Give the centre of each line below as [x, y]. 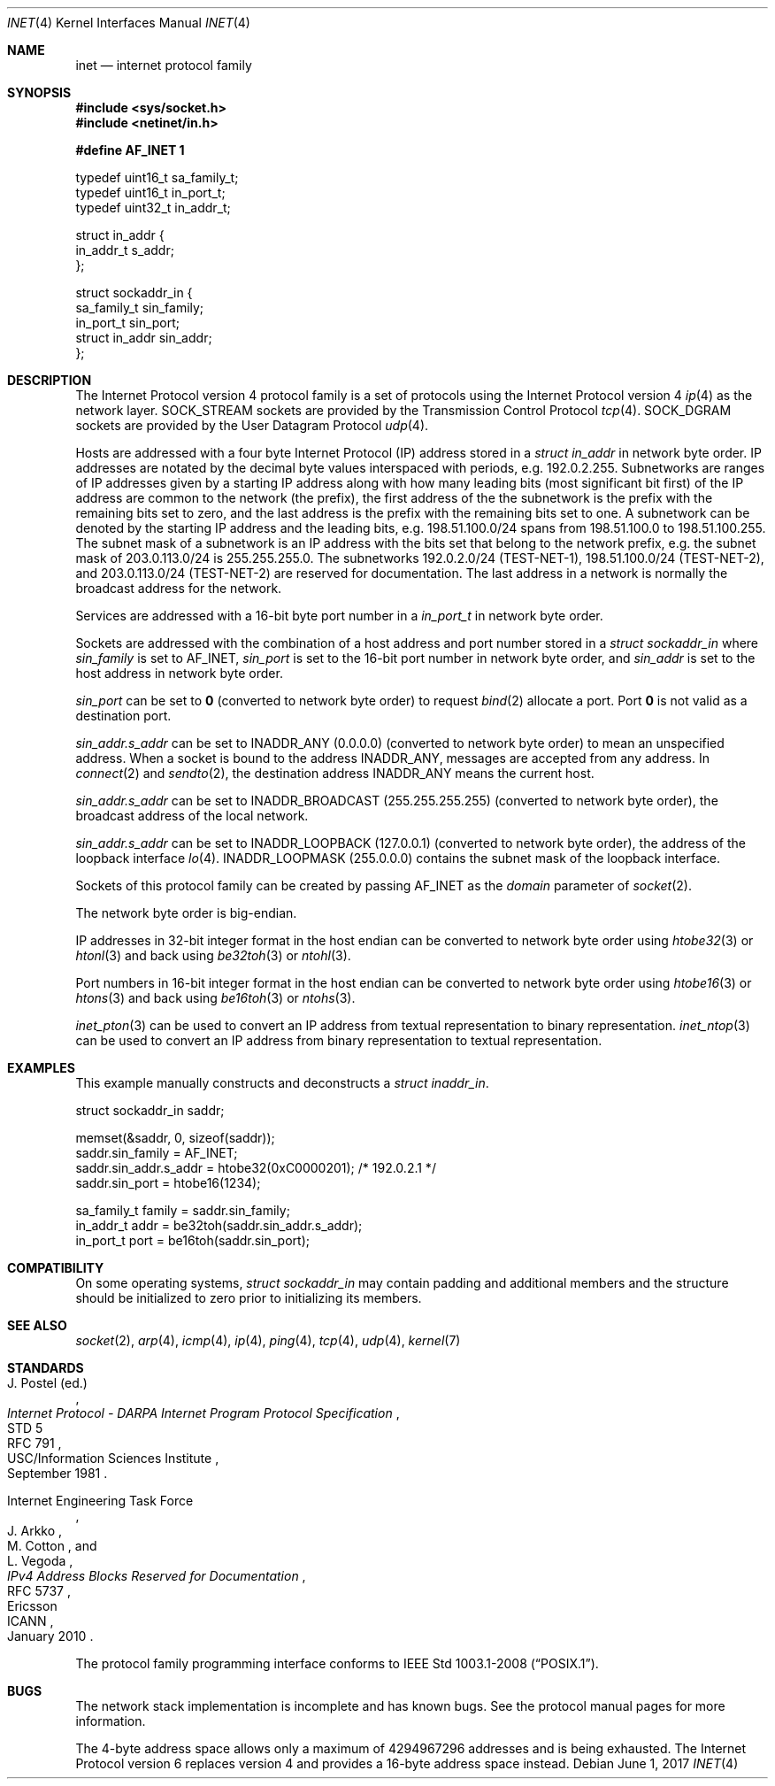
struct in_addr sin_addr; [144, 338]
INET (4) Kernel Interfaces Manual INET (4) [129, 23]
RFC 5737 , [39, 1591]
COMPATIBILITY [56, 1268]
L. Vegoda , [40, 1561]
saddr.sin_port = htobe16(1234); [168, 1183]
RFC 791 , [35, 1443]
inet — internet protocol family [164, 65]
